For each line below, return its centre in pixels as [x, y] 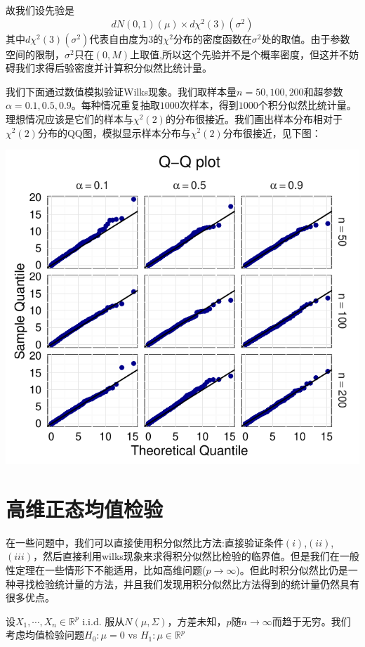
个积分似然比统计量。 [307, 105]
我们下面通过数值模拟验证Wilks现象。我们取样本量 [121, 91]
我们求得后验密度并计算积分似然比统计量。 [113, 68]
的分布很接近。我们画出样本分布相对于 [254, 118]
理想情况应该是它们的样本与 [69, 118]
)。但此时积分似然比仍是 [292, 570]
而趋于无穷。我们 [311, 621]
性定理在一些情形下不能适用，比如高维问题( [106, 570]
